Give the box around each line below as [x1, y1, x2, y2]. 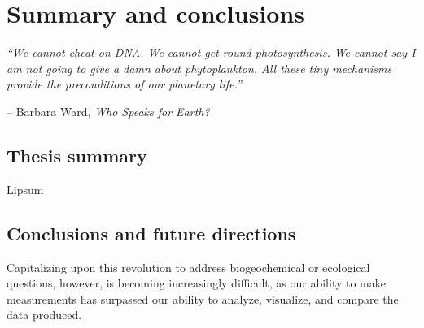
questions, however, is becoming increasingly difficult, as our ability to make [7, 274, 386, 291]
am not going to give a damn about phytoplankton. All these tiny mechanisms [7, 59, 392, 76]
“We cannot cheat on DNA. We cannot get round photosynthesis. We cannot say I [7, 44, 416, 61]
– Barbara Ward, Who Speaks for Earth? [7, 102, 210, 119]
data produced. [7, 306, 82, 323]
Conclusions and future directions [7, 220, 296, 245]
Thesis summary [7, 142, 147, 167]
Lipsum [7, 180, 44, 197]
